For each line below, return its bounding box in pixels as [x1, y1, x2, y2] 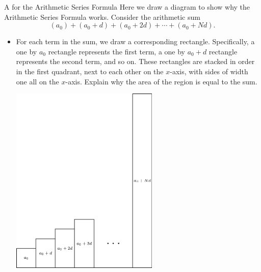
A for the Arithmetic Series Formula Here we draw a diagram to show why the [4, 2, 250, 12]
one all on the [16, 76, 59, 86]
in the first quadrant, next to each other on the [16, 66, 164, 76]
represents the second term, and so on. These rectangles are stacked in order [16, 56, 255, 67]
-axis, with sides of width [170, 66, 248, 76]
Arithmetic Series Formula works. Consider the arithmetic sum [4, 11, 200, 22]
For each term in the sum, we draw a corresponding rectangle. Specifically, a [16, 36, 255, 47]
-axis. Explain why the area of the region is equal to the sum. [65, 76, 257, 86]
